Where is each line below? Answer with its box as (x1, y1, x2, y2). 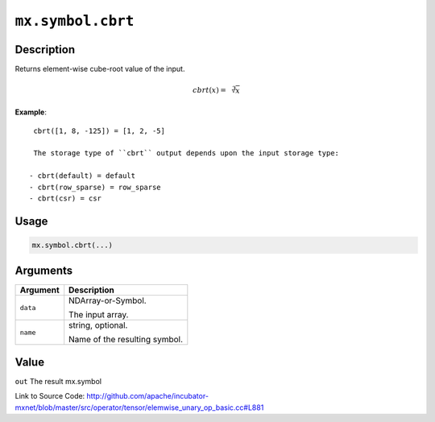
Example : (14, 107, 48, 117)
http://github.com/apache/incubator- (86, 391, 209, 401)
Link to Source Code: (14, 391, 85, 401)
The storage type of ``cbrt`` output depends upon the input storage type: (33, 149, 340, 158)
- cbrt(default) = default (29, 172, 136, 180)
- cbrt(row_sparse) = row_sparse (29, 182, 161, 192)
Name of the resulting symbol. (68, 334, 184, 345)
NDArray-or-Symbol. (68, 295, 147, 306)
